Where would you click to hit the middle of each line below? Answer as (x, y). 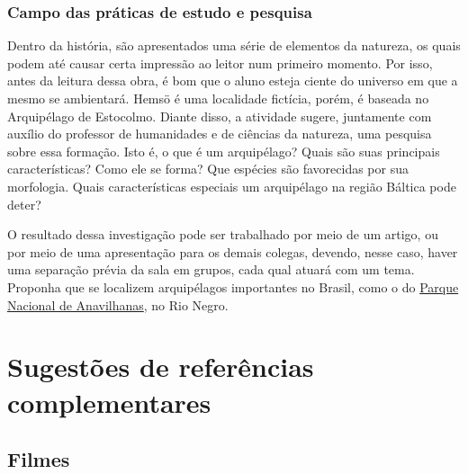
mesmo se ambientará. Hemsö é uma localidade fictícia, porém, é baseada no (218, 98)
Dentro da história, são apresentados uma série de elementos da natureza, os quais (234, 45)
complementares (109, 402)
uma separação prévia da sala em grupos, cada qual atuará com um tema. (211, 269)
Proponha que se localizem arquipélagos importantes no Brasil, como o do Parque (233, 286)
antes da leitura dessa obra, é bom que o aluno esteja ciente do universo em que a (233, 80)
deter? (24, 204)
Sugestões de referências (161, 367)
